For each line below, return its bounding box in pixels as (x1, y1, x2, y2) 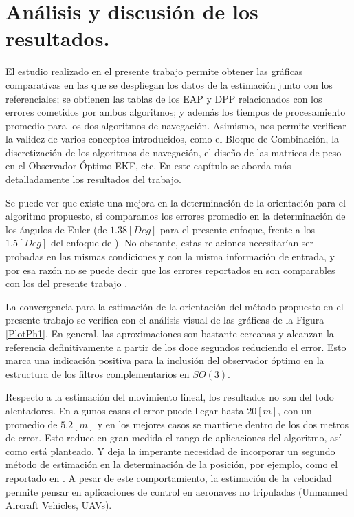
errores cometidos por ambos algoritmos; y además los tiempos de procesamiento (5, 105, 346, 119)
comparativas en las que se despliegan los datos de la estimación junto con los (5, 77, 333, 92)
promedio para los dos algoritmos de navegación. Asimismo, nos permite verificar (5, 118, 346, 132)
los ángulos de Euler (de (5, 222, 107, 236)
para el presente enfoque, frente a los (160, 222, 316, 236)
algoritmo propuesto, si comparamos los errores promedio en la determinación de (5, 209, 346, 223)
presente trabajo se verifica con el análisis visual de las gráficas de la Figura (5, 313, 324, 327)
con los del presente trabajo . (5, 276, 128, 291)
